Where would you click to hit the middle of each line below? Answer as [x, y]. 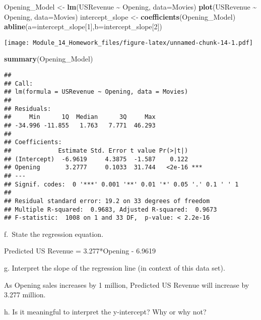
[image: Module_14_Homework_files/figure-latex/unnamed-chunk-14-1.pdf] [128, 43]
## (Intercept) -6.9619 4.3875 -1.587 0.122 [96, 159]
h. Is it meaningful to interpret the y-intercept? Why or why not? [105, 311]
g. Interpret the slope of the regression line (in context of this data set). [115, 268]
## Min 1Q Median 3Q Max [80, 117]
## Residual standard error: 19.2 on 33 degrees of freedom [107, 201]
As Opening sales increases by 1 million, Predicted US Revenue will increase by [127, 284]
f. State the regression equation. [54, 234]
